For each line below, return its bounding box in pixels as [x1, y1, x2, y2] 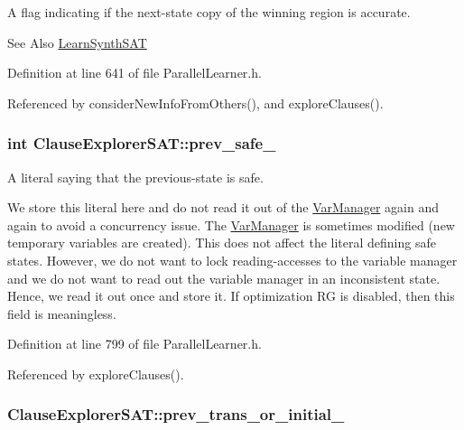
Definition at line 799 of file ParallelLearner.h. [7, 334, 262, 353]
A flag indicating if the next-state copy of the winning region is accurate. [7, 3, 411, 21]
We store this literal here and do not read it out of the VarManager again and [7, 198, 439, 217]
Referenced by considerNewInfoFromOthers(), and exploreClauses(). [7, 93, 384, 112]
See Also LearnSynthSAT [7, 33, 147, 51]
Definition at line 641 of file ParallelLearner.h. [7, 63, 262, 82]
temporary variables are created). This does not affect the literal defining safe [7, 233, 436, 252]
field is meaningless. [7, 304, 116, 322]
